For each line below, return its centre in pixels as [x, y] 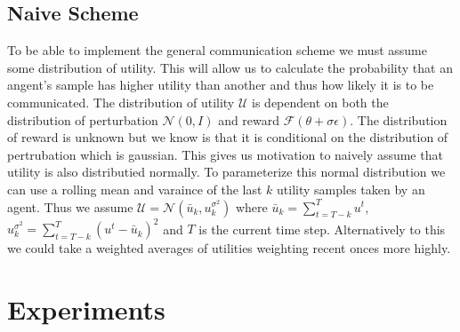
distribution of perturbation [83, 119]
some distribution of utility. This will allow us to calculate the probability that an [230, 67]
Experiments [86, 308]
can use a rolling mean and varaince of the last [135, 189]
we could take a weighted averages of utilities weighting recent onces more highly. [229, 248]
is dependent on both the [320, 102]
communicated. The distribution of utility [121, 102]
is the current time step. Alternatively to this [322, 229]
